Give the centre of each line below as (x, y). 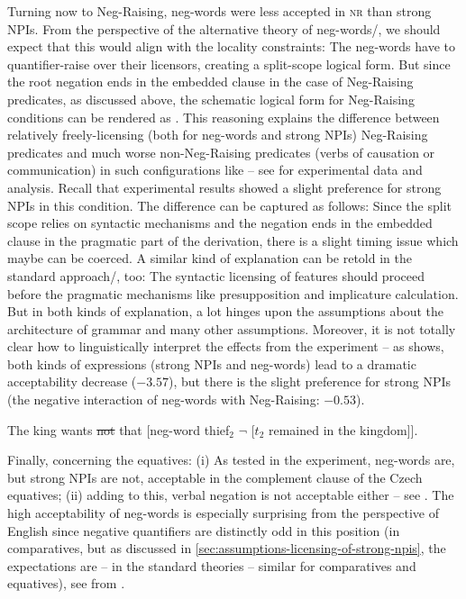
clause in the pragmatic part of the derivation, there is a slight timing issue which (233, 240)
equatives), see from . (66, 583)
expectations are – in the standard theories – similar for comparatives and (212, 565)
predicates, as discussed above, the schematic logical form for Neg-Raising (211, 99)
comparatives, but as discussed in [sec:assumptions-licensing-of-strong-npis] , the (227, 548)
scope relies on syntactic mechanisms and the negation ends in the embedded (220, 223)
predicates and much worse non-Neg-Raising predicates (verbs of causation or (221, 152)
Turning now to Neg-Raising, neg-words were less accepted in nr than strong (219, 11)
